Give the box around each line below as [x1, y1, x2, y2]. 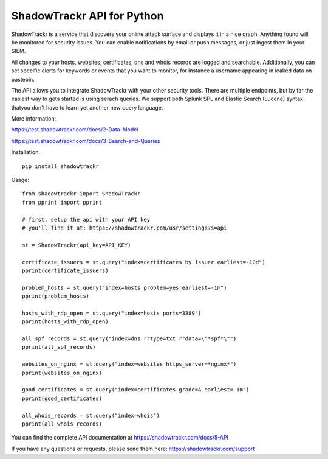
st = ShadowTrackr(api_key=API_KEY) [22, 241, 131, 248]
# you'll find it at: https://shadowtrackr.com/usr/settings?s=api [22, 224, 227, 231]
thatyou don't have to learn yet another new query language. [11, 103, 163, 111]
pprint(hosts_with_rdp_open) [22, 318, 109, 325]
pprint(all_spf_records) [22, 344, 96, 351]
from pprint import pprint [22, 198, 103, 206]
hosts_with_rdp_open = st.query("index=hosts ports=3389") [22, 309, 202, 317]
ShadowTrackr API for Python [11, 9, 164, 23]
